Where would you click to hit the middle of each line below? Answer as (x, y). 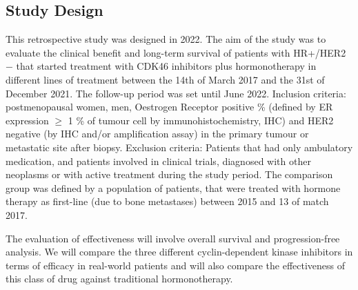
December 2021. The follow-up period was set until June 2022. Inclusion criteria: (176, 93)
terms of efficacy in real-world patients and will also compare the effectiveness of (176, 265)
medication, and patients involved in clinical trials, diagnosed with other (158, 161)
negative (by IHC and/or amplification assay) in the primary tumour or (157, 134)
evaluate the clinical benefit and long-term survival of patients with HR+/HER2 (176, 52)
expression (27, 120)
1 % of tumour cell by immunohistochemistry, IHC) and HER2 (201, 120)
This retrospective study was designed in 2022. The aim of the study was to (166, 39)
